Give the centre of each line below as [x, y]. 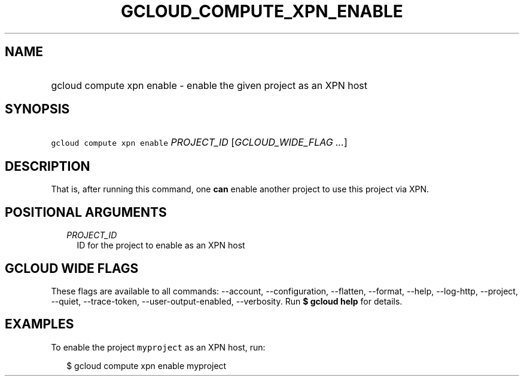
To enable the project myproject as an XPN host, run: [158, 347]
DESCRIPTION [48, 166]
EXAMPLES [39, 324]
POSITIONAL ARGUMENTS [86, 212]
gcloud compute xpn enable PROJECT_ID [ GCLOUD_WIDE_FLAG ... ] [199, 142]
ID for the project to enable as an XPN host [161, 245]
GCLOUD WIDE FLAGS [72, 268]
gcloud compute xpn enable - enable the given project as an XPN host [209, 85]
